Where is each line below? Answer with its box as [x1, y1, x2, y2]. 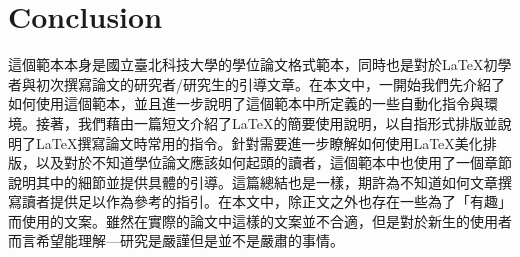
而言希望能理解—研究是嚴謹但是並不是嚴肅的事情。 [8, 230, 344, 251]
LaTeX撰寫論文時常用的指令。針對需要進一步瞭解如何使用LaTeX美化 [35, 132, 483, 153]
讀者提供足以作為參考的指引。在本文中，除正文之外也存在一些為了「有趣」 [21, 191, 512, 212]
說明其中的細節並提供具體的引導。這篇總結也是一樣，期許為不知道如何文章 [8, 171, 498, 192]
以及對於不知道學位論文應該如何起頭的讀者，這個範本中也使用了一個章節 [35, 152, 512, 173]
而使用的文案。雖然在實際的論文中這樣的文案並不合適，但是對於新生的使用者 [8, 210, 512, 231]
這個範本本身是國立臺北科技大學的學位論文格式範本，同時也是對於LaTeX [8, 54, 484, 75]
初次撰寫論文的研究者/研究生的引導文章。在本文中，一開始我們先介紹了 [35, 73, 505, 94]
